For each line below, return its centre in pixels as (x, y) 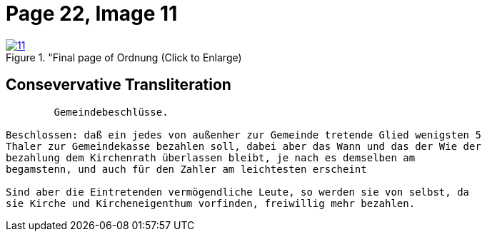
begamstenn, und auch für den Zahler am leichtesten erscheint (186, 169)
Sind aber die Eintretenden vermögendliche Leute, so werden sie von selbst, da (238, 192)
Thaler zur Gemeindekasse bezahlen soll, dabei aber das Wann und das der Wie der (243, 146)
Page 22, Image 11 (92, 14)
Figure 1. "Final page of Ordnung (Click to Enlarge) (124, 57)
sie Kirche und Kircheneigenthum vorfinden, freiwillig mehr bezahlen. (211, 203)
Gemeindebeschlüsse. (111, 112)
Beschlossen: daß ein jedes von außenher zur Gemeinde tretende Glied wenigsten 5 (243, 135)
